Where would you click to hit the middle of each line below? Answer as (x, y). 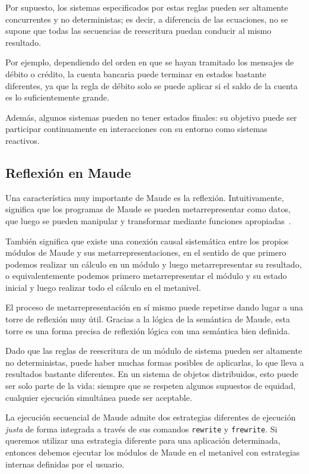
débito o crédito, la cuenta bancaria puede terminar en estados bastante (136, 73)
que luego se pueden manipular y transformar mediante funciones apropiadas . (148, 220)
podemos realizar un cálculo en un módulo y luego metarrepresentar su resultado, (154, 264)
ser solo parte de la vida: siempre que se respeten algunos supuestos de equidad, (151, 386)
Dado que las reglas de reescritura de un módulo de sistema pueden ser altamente (154, 351)
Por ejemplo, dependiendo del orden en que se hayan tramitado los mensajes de (150, 62)
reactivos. (23, 140)
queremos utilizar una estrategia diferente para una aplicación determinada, (143, 440)
